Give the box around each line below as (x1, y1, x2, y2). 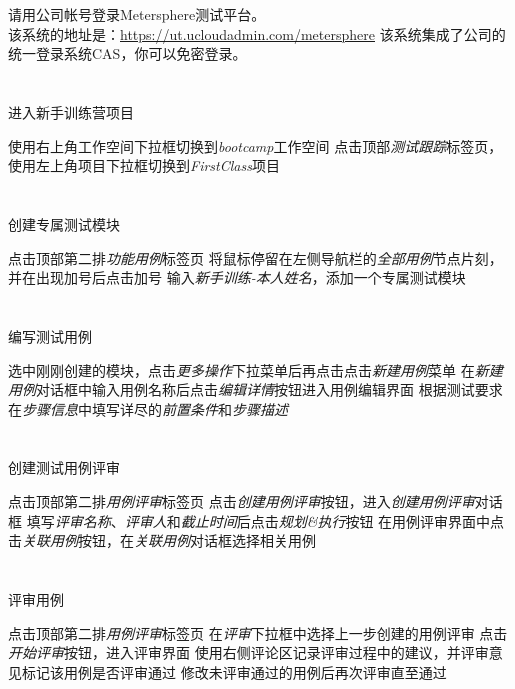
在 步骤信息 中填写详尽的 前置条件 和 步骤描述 (8, 398, 288, 419)
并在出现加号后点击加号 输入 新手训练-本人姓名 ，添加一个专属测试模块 (8, 267, 466, 288)
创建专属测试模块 (8, 213, 120, 234)
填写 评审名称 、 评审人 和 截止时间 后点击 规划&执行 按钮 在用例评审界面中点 (26, 510, 505, 531)
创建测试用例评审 (8, 457, 120, 478)
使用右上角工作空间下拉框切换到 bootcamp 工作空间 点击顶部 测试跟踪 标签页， (8, 135, 503, 156)
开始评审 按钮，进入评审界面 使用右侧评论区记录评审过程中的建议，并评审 (8, 642, 489, 663)
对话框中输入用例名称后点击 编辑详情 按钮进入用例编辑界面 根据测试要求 (36, 379, 503, 400)
